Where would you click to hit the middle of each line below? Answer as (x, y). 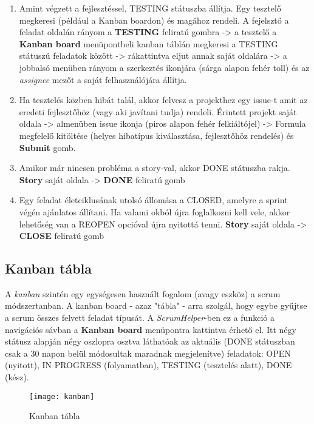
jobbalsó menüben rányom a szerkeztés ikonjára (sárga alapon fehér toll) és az (164, 67)
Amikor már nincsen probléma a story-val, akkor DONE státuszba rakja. (155, 168)
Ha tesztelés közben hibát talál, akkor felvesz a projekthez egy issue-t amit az (163, 100)
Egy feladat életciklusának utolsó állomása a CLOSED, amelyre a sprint (153, 200)
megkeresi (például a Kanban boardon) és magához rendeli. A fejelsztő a (154, 20)
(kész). (17, 377)
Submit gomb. (47, 147)
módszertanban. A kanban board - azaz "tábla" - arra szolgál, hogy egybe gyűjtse (156, 305)
